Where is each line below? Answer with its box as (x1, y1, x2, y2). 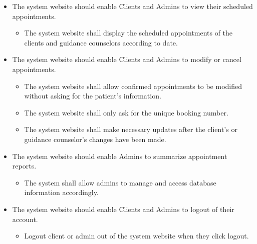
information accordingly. (24, 187, 99, 197)
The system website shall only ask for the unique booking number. (24, 107, 228, 117)
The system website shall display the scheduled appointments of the (24, 27, 233, 38)
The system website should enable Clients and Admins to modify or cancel (12, 54, 241, 64)
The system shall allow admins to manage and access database (24, 177, 216, 187)
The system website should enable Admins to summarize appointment (12, 150, 227, 161)
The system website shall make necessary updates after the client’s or (24, 124, 237, 134)
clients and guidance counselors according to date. (24, 37, 178, 47)
